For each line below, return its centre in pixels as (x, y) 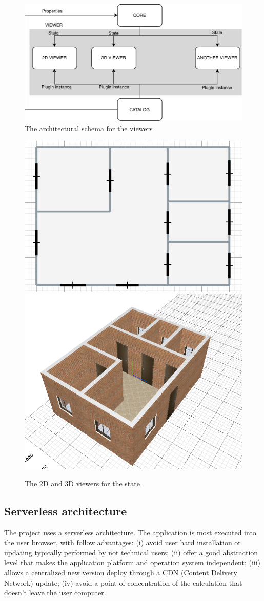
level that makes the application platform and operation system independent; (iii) (133, 562)
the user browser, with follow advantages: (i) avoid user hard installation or (123, 542)
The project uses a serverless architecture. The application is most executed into (130, 532)
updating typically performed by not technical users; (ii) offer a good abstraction (131, 552)
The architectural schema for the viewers (89, 128)
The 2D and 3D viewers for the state (82, 483)
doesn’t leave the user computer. (55, 593)
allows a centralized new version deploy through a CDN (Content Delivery (121, 573)
